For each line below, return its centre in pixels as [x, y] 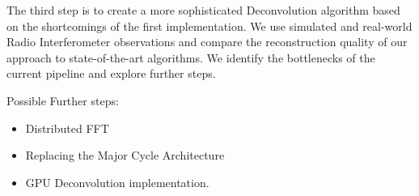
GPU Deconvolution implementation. [117, 182]
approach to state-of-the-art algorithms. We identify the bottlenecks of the [191, 57]
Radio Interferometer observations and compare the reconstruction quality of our [207, 42]
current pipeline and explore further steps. [111, 73]
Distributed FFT [67, 128]
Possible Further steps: [63, 100]
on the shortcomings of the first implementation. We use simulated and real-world [209, 26]
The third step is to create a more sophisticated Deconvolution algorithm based [203, 10]
